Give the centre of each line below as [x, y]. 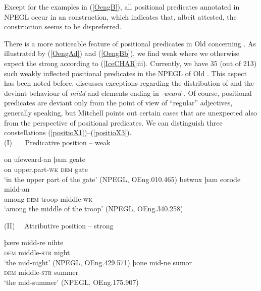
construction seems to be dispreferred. [63, 26]
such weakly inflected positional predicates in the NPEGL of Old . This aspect [125, 73]
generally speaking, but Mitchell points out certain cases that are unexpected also [131, 112]
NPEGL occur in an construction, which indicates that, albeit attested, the [120, 16]
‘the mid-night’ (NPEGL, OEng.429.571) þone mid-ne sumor [98, 262]
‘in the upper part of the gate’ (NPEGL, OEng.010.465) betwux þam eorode [122, 179]
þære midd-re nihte [34, 242]
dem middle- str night [37, 252]
